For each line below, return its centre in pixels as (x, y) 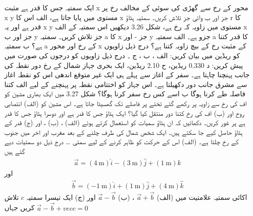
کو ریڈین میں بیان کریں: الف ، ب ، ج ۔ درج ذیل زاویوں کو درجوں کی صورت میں (122, 55)
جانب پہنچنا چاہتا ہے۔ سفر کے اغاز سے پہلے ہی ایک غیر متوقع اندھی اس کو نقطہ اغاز (127, 75)
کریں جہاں (20, 207)
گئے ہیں (15, 151)
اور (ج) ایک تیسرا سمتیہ (61, 197)
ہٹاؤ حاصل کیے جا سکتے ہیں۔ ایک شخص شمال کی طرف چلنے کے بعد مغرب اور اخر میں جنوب (124, 132)
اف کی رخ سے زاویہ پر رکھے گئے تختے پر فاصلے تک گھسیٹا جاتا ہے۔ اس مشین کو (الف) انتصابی (126, 103)
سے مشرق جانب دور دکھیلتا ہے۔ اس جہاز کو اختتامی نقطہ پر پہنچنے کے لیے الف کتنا (126, 84)
